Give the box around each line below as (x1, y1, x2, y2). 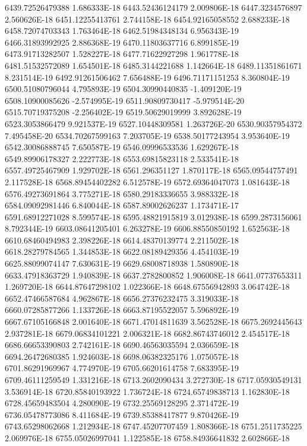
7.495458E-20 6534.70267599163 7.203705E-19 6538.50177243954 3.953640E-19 (5, 129, 290, 141)
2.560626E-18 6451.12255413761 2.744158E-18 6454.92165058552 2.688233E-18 (5, 12, 290, 25)
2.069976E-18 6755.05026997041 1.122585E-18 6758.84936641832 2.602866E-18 (5, 431, 290, 444)
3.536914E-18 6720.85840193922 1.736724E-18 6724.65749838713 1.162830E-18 (5, 385, 290, 397)
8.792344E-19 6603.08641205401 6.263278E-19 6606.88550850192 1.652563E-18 (5, 222, 290, 235)
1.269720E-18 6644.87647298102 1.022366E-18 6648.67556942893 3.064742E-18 (5, 280, 290, 293)
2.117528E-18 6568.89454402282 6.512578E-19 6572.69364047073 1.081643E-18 (5, 175, 290, 188)
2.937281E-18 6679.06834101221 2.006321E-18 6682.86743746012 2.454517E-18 (5, 327, 290, 339)
